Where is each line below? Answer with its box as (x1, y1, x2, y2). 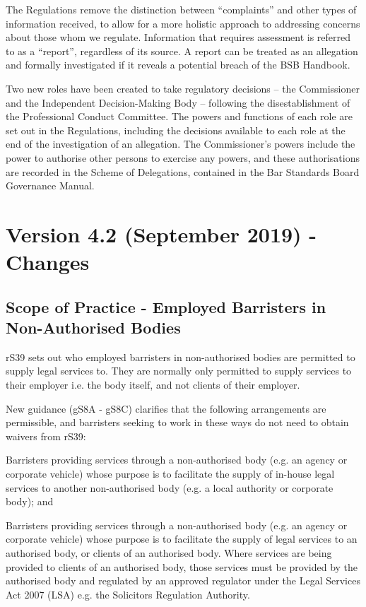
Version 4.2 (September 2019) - (6, 219, 317, 248)
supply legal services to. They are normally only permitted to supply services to (6, 363, 352, 378)
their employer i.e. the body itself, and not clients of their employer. (6, 377, 300, 392)
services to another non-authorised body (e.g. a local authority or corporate (6, 480, 333, 495)
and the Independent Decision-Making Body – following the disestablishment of (6, 95, 350, 110)
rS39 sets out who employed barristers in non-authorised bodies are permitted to (6, 349, 355, 364)
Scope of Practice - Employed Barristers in (6, 295, 326, 317)
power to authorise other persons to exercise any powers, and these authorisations (6, 150, 360, 165)
